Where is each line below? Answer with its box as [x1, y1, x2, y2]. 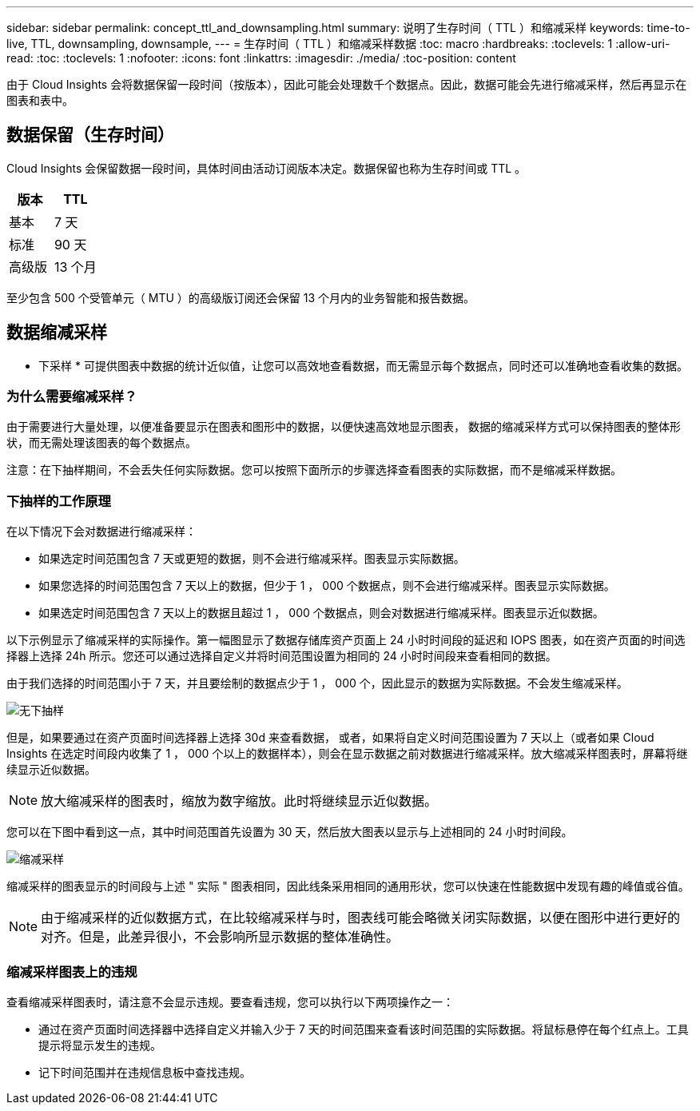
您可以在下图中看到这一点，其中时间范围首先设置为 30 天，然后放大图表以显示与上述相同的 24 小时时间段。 [6, 825, 573, 839]
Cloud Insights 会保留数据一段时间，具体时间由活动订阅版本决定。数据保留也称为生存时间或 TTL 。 [6, 161, 527, 175]
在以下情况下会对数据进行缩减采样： [6, 524, 197, 539]
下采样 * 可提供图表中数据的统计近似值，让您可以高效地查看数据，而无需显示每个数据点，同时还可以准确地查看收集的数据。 [38, 358, 688, 372]
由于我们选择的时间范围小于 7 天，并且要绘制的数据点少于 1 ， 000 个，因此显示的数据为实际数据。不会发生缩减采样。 [6, 676, 628, 691]
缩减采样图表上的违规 [6, 963, 137, 980]
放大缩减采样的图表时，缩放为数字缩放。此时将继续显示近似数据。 [41, 793, 438, 810]
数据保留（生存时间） [6, 125, 174, 145]
